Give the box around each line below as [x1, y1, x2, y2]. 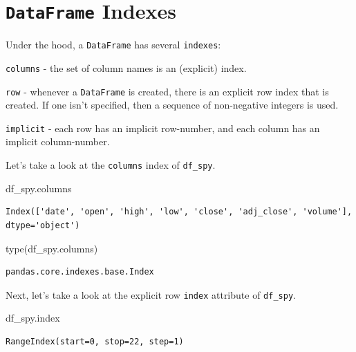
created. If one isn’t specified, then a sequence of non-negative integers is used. [6, 98, 339, 112]
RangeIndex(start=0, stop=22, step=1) [6, 336, 184, 346]
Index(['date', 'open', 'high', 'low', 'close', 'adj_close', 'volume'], [6, 207, 353, 217]
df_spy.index [6, 311, 60, 325]
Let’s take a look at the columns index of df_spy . [6, 158, 216, 172]
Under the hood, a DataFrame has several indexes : [6, 37, 221, 52]
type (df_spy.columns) [6, 241, 98, 255]
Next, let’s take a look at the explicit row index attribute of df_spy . [6, 287, 296, 302]
